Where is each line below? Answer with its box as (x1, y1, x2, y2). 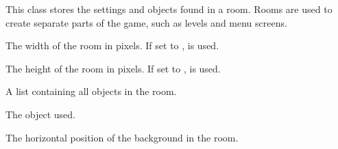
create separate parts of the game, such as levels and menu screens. (5, 15, 287, 29)
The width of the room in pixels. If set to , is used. (5, 38, 219, 53)
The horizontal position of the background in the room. (5, 130, 239, 144)
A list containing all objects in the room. (5, 84, 177, 98)
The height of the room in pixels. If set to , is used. (5, 61, 221, 75)
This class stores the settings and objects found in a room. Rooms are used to (5, 2, 333, 16)
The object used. (5, 107, 75, 121)
